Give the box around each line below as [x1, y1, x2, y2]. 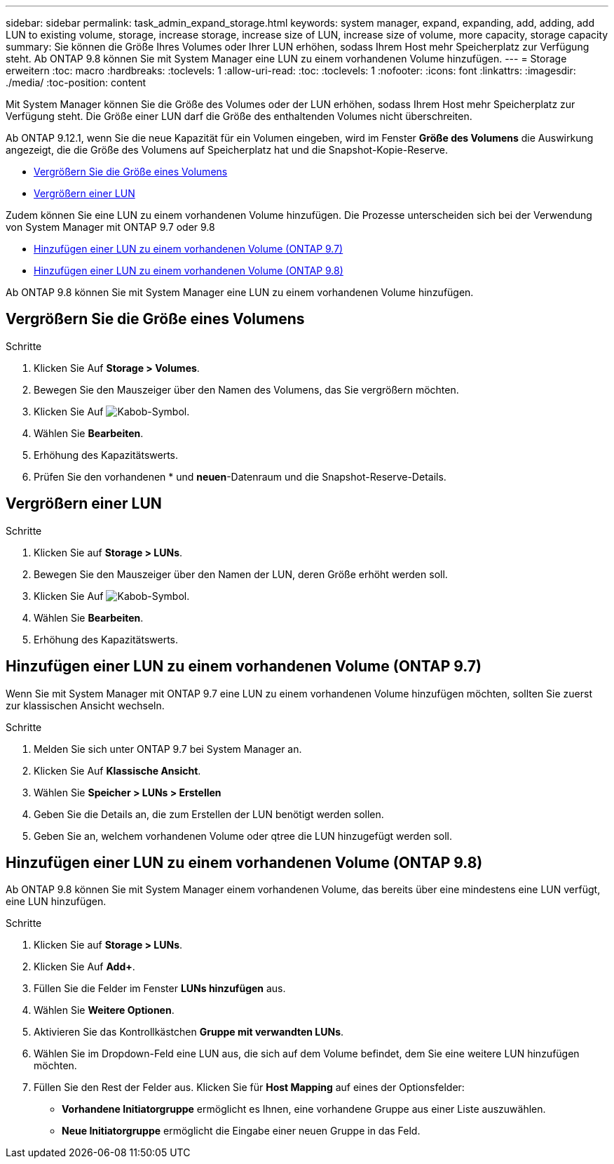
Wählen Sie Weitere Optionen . [34, 1004, 175, 1017]
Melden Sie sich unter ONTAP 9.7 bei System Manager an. [34, 742, 302, 755]
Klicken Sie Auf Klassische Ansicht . [34, 764, 201, 777]
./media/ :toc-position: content [6, 76, 146, 88]
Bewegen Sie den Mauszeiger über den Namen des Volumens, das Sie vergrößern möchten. [34, 383, 459, 396]
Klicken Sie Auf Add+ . [34, 961, 135, 973]
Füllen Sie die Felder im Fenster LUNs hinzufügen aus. [34, 982, 286, 995]
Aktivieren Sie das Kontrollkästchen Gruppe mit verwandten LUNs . [34, 1026, 344, 1038]
